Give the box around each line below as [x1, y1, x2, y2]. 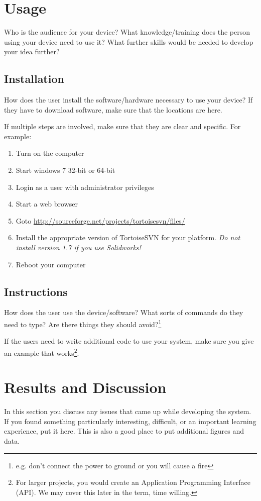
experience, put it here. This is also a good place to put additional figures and [4, 426, 244, 436]
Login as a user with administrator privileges [16, 181, 154, 192]
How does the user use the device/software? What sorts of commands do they [4, 307, 243, 318]
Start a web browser [16, 198, 78, 209]
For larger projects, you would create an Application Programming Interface [16, 477, 250, 487]
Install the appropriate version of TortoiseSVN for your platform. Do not [16, 232, 240, 243]
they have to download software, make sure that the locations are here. [4, 104, 222, 115]
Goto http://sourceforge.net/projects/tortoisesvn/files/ [16, 215, 185, 226]
